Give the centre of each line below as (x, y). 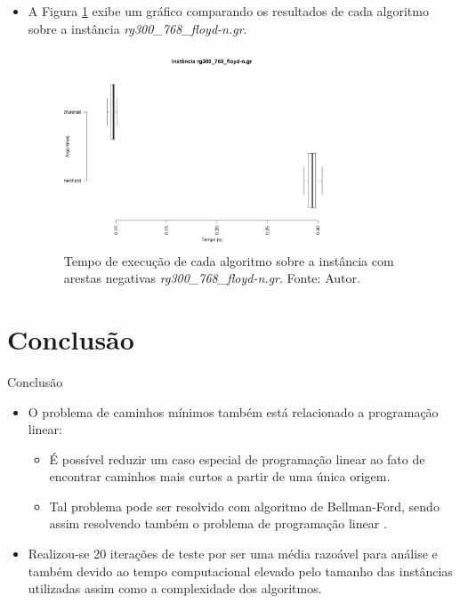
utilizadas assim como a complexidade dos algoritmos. (175, 588)
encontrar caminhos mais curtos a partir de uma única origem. (220, 476)
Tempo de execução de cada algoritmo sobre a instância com (229, 260)
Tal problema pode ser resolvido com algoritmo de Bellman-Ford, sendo (244, 506)
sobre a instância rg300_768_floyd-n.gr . (137, 28)
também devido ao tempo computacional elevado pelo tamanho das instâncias (240, 571)
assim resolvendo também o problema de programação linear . (218, 523)
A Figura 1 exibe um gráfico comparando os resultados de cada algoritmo (228, 11)
